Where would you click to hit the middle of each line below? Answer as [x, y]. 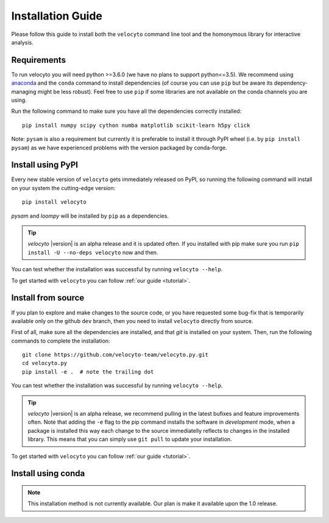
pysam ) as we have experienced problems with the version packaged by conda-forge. [119, 148]
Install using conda [48, 473]
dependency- [291, 83]
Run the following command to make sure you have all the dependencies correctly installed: [126, 111]
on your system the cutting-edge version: [63, 188]
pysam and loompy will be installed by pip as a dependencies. [90, 216]
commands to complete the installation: [61, 341]
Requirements [39, 60]
